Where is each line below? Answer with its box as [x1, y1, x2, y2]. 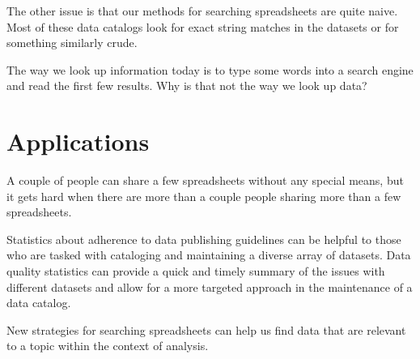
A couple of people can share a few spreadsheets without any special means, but [6, 172, 404, 189]
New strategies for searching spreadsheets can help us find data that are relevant [6, 321, 406, 338]
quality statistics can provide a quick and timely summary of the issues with [6, 263, 385, 280]
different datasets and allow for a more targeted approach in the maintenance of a [6, 278, 413, 295]
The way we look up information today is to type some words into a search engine [6, 61, 414, 78]
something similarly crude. [6, 34, 138, 51]
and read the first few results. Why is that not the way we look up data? [6, 77, 367, 94]
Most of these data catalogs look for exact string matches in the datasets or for [6, 18, 399, 35]
